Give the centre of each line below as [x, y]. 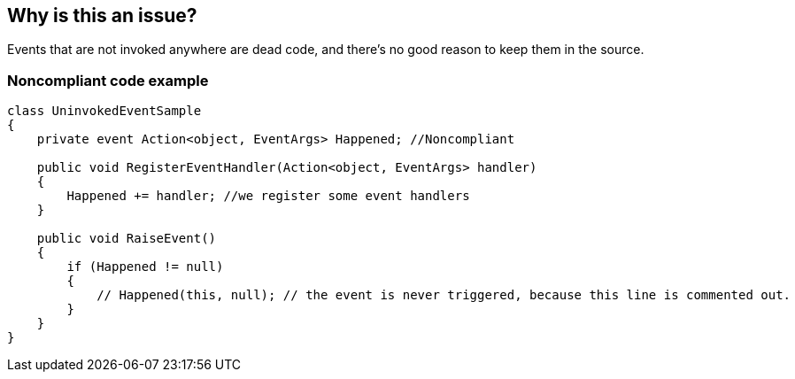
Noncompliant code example [108, 80]
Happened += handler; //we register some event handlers [268, 196]
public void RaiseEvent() [127, 239]
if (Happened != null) [145, 267]
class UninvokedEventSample [104, 111]
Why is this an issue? [102, 15]
